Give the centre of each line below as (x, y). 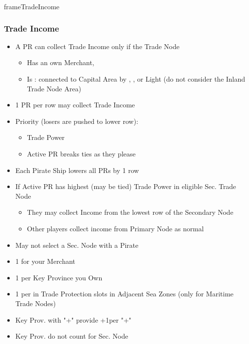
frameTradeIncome (32, 6)
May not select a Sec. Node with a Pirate (77, 245)
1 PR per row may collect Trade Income (75, 105)
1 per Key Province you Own (59, 277)
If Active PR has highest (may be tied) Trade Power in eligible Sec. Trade (126, 186)
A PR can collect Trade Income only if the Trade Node (98, 46)
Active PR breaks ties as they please (81, 153)
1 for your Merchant (45, 261)
